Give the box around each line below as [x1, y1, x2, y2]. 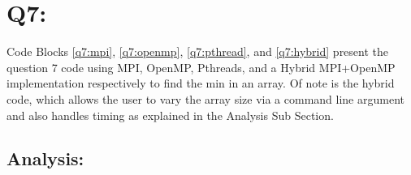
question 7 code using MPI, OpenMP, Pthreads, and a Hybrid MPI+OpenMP [6, 58, 396, 75]
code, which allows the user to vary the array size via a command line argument [6, 90, 405, 107]
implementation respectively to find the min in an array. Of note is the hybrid [6, 75, 395, 92]
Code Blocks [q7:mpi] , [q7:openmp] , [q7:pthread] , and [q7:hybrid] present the [6, 43, 389, 60]
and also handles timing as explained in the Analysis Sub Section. [6, 106, 334, 123]
